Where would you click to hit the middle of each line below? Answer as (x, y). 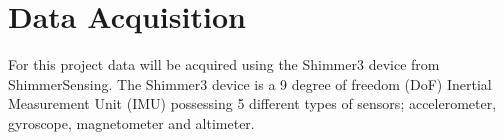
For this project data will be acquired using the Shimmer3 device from (224, 64)
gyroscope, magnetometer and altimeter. (131, 122)
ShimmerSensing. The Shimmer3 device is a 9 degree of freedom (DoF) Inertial (250, 83)
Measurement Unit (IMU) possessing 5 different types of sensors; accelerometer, (252, 103)
